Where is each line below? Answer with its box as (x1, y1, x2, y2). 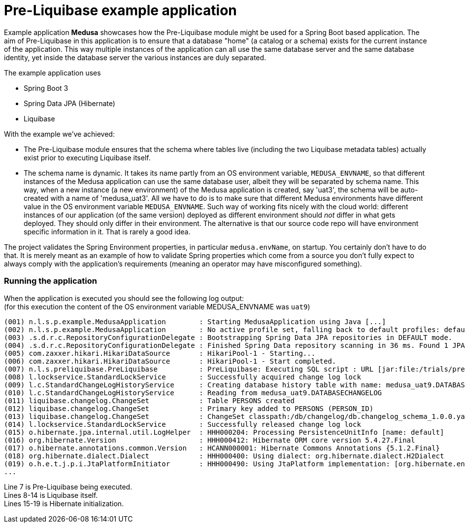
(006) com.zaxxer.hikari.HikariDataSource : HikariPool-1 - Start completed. (4, 357, 336, 365)
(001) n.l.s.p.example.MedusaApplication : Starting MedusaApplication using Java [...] (4, 317, 386, 326)
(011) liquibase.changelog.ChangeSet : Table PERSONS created (4, 396, 295, 405)
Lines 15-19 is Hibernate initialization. (4, 499, 124, 508)
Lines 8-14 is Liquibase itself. (4, 490, 98, 499)
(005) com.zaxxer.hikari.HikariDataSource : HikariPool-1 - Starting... (4, 349, 316, 357)
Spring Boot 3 (24, 83, 68, 92)
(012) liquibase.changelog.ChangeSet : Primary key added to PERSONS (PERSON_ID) (4, 404, 374, 413)
